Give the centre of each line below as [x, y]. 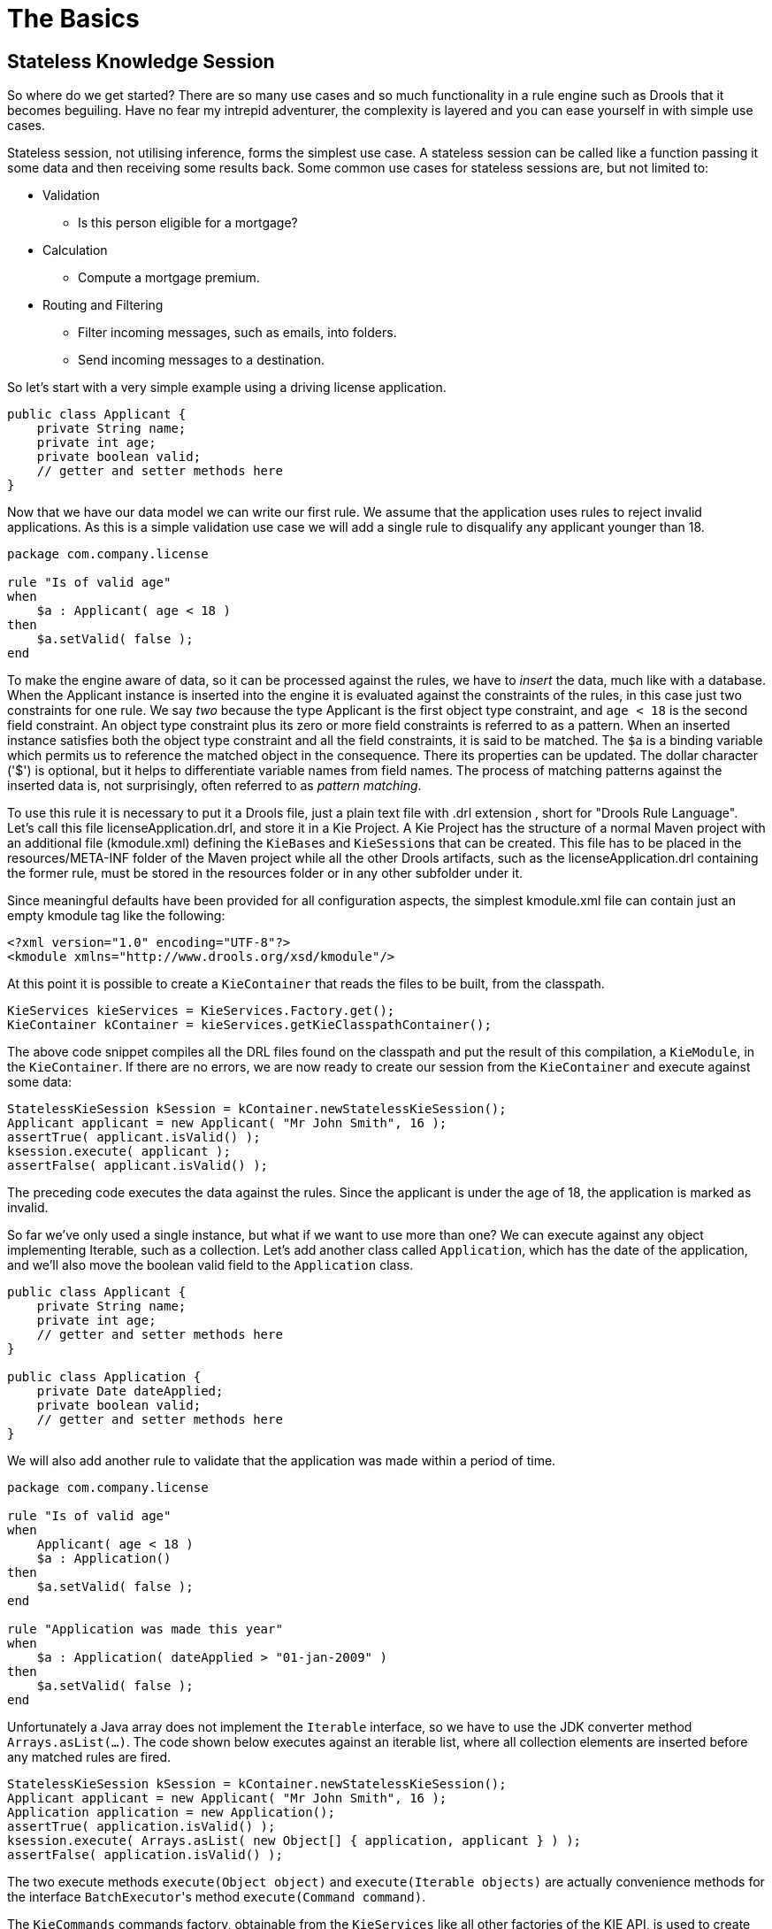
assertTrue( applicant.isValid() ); [134, 1137]
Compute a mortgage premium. [169, 278]
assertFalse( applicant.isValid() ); [138, 1166]
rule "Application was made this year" [145, 1629]
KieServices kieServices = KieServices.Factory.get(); [201, 1011]
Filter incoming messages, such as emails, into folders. [237, 333]
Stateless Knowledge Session [141, 61]
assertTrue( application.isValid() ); [141, 1827]
